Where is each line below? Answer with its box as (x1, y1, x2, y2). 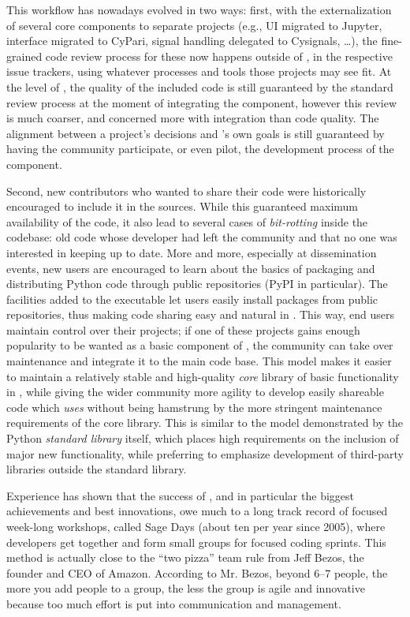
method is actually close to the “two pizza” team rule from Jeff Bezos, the (6, 549, 364, 566)
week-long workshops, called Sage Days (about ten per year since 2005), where (6, 518, 386, 534)
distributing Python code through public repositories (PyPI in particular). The (6, 275, 388, 292)
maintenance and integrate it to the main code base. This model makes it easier (6, 353, 392, 369)
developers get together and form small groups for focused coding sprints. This (6, 533, 386, 550)
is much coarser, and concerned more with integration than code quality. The (6, 110, 379, 126)
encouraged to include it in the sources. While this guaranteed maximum (6, 198, 359, 215)
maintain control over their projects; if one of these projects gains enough (6, 321, 360, 338)
